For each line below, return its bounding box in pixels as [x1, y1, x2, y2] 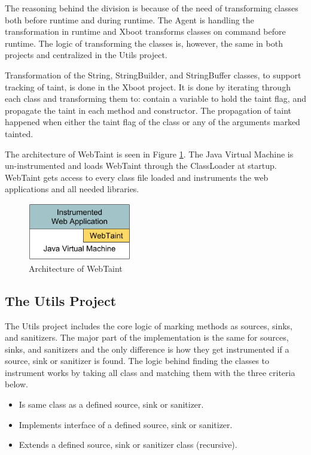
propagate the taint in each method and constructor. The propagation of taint [5, 104, 291, 116]
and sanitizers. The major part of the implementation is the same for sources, [5, 331, 289, 344]
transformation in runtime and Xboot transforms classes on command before [5, 25, 286, 38]
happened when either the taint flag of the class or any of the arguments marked [5, 116, 300, 128]
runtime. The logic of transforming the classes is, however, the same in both [5, 37, 283, 49]
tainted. [5, 127, 33, 139]
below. [5, 378, 28, 390]
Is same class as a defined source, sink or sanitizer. [19, 398, 204, 411]
